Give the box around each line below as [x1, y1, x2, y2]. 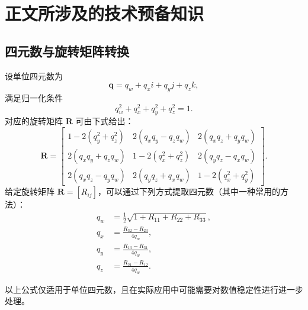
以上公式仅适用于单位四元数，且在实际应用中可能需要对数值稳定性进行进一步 [5, 283, 303, 295]
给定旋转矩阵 [5, 185, 54, 198]
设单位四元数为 [5, 69, 63, 82]
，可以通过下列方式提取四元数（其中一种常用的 [97, 185, 280, 198]
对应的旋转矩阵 [5, 115, 63, 127]
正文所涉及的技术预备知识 [5, 1, 204, 25]
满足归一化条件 [5, 91, 63, 104]
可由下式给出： [75, 115, 134, 127]
